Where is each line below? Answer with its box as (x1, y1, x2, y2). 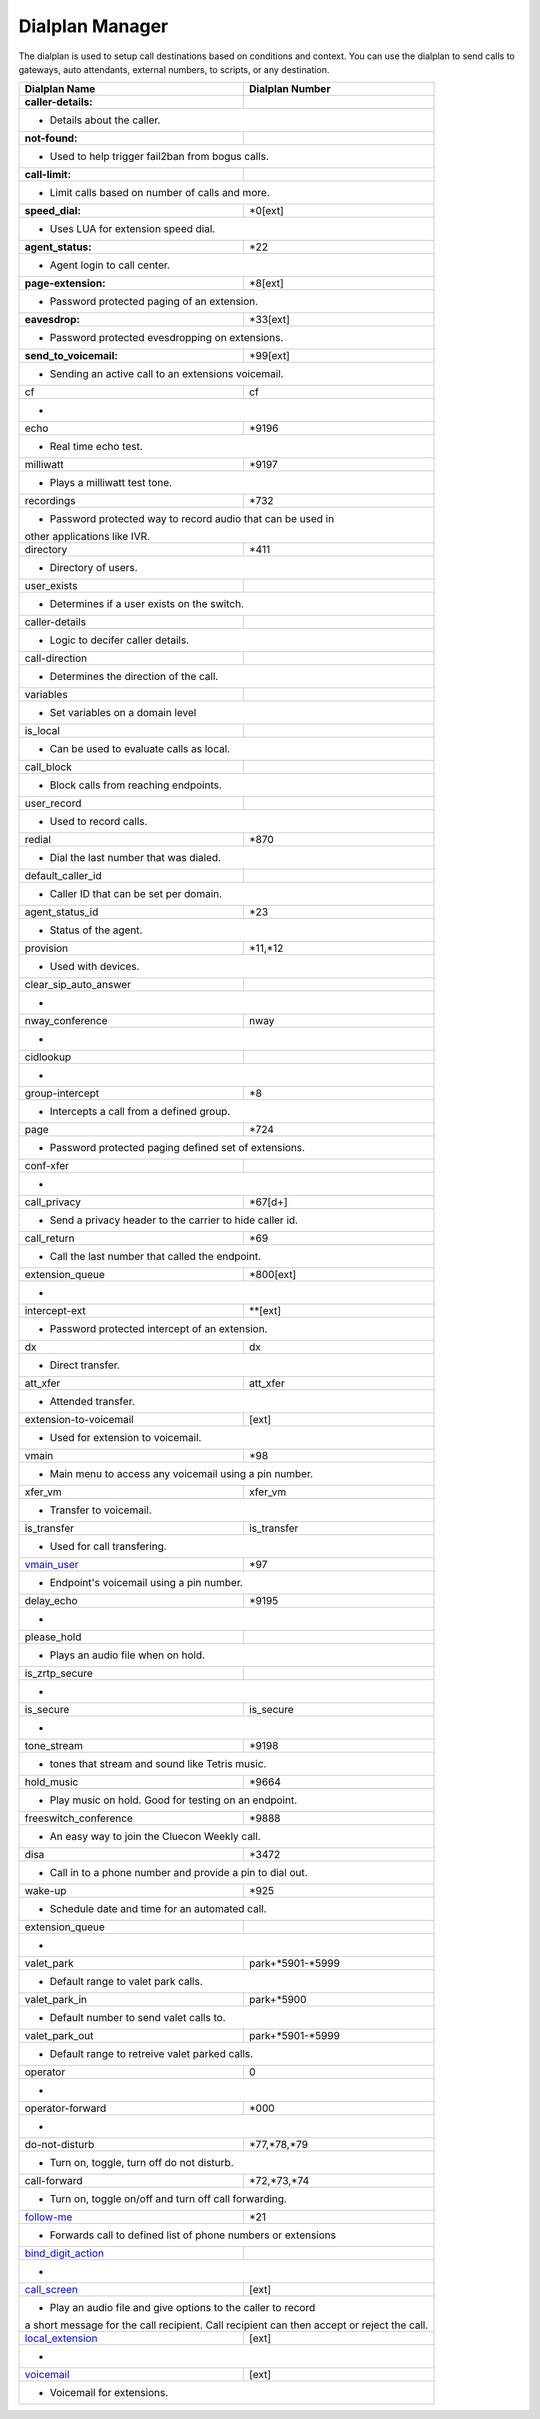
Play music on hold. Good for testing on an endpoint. (49, 1793, 298, 1807)
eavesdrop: (24, 313, 80, 327)
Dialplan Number (248, 82, 331, 96)
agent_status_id (24, 905, 99, 919)
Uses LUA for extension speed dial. (49, 222, 216, 236)
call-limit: (24, 168, 72, 182)
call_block (24, 760, 72, 774)
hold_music (24, 1775, 79, 1789)
